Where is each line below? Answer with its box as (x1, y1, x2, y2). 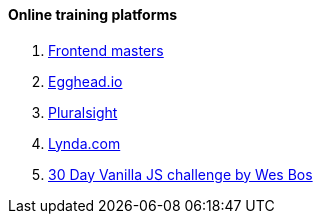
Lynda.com (48, 134, 121, 152)
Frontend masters (48, 41, 164, 59)
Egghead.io (48, 72, 123, 90)
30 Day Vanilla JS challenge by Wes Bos (48, 165, 313, 183)
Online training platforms (8, 6, 178, 23)
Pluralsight (48, 103, 118, 121)
